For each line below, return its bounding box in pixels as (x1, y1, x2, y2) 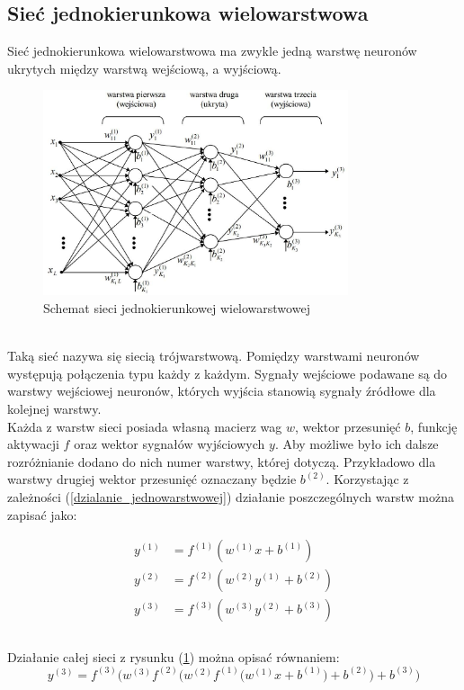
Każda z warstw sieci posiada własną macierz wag (7, 417, 282, 435)
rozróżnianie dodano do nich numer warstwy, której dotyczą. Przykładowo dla (7, 452, 436, 470)
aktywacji (7, 435, 59, 453)
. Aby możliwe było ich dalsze (274, 435, 439, 453)
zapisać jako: (7, 505, 77, 524)
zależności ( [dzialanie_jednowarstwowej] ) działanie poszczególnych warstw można (7, 487, 454, 506)
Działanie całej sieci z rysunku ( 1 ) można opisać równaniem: (7, 647, 340, 666)
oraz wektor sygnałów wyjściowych (74, 435, 265, 453)
